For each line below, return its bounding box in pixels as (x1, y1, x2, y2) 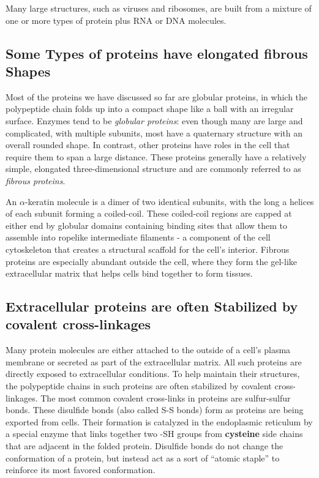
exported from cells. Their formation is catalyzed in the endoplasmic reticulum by (6, 415, 313, 428)
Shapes (6, 61, 51, 80)
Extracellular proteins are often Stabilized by (6, 297, 298, 316)
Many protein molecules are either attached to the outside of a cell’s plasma (6, 343, 291, 356)
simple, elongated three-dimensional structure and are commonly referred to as (6, 162, 301, 175)
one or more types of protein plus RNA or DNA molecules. (6, 13, 227, 26)
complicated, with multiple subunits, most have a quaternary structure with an (6, 126, 303, 139)
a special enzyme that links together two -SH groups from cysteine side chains (6, 427, 303, 440)
